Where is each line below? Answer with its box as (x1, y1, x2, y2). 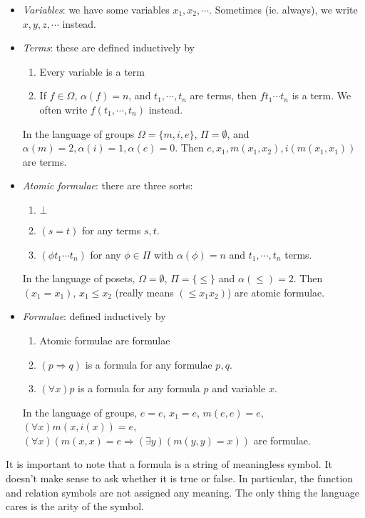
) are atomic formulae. (227, 284, 325, 299)
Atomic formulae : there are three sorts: (22, 178, 193, 193)
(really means (115, 284, 174, 299)
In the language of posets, (22, 271, 135, 286)
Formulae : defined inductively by (22, 309, 166, 324)
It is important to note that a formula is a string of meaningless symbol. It (6, 457, 332, 472)
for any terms (82, 222, 141, 237)
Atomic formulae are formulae (39, 332, 170, 347)
